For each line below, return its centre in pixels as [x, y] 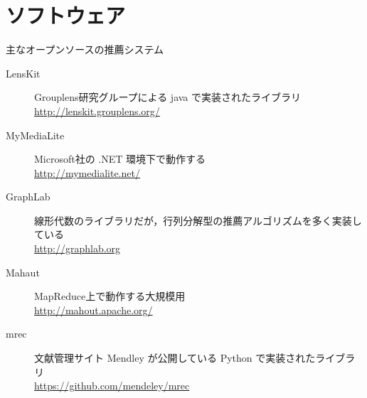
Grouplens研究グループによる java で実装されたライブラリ [168, 97]
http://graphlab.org [78, 248]
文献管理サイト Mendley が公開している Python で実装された [175, 358]
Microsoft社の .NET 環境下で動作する [120, 159]
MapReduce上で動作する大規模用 [110, 296]
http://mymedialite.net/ [87, 172]
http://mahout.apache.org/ [94, 310]
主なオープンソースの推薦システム [85, 49]
